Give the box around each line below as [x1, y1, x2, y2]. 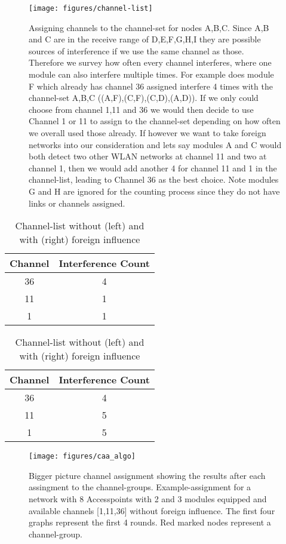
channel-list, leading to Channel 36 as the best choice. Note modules [29, 173, 279, 186]
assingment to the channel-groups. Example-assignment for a [29, 481, 251, 493]
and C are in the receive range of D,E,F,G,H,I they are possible [29, 33, 261, 45]
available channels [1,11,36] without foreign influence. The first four [29, 504, 275, 517]
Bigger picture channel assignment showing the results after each [29, 469, 266, 481]
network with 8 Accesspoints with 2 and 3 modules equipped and [29, 493, 267, 505]
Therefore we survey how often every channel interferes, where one [29, 56, 272, 69]
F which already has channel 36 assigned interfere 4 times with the [29, 79, 273, 92]
